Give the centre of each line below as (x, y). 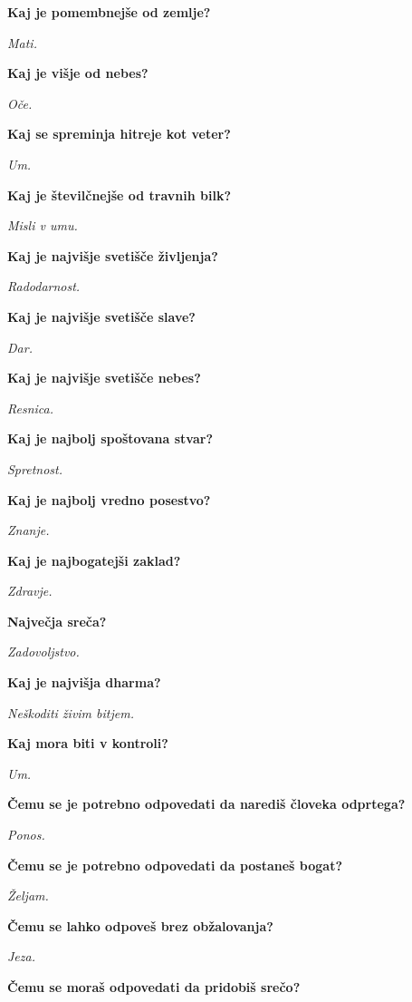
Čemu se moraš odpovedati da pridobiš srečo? (154, 987)
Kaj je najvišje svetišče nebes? (104, 378)
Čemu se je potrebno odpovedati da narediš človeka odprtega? (206, 804)
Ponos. (26, 835)
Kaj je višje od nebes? (78, 73)
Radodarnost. (44, 286)
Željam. (28, 895)
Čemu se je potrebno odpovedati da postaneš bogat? (175, 865)
